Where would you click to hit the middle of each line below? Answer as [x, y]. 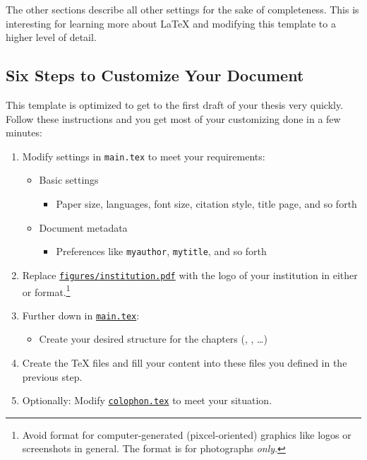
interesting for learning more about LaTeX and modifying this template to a [171, 23]
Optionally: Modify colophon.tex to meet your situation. [147, 400]
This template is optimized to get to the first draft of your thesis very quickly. [175, 104]
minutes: [24, 132]
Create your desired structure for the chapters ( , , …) [153, 339]
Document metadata [83, 227]
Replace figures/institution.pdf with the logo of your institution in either [190, 275]
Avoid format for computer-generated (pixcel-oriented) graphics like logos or [187, 434]
